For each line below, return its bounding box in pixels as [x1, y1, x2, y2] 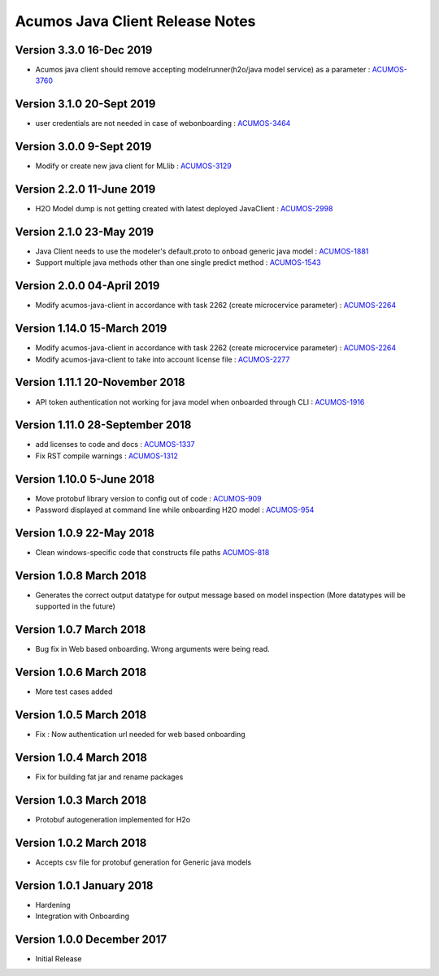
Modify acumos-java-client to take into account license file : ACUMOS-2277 [35, 354, 290, 364]
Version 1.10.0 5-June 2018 [15, 472, 155, 486]
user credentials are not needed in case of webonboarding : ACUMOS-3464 [35, 119, 291, 128]
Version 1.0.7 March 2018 [15, 622, 146, 637]
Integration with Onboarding [35, 911, 130, 922]
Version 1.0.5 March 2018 [15, 708, 147, 722]
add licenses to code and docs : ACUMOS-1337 [35, 440, 195, 449]
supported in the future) [35, 601, 115, 611]
